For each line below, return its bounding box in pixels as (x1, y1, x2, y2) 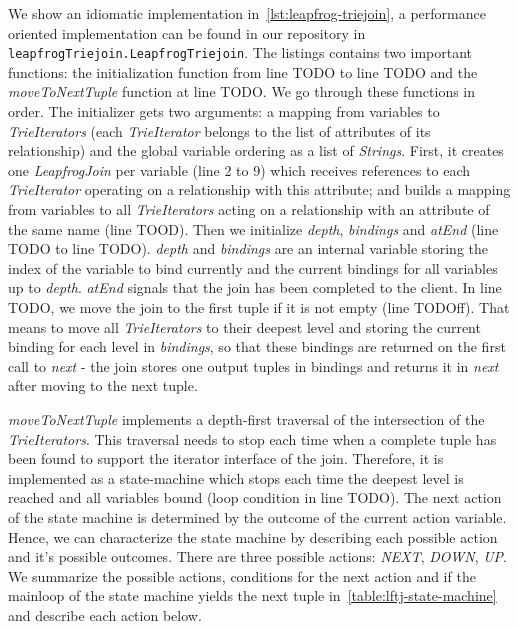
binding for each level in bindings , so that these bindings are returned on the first (8, 336, 506, 357)
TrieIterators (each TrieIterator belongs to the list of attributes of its (8, 120, 431, 141)
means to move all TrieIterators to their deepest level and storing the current (8, 316, 481, 337)
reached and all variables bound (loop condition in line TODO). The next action (8, 487, 502, 508)
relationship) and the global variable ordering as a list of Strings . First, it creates (8, 140, 504, 161)
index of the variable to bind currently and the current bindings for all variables (8, 257, 498, 278)
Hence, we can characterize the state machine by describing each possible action (8, 526, 498, 547)
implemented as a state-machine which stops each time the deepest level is (8, 467, 464, 488)
